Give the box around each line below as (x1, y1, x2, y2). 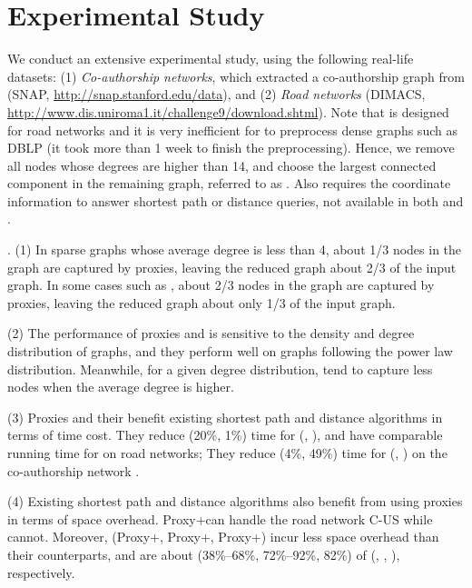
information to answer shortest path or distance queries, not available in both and (7, 191, 464, 210)
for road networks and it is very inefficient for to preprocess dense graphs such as (7, 120, 457, 139)
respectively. (7, 563, 75, 582)
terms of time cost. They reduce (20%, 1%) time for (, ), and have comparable (7, 425, 443, 444)
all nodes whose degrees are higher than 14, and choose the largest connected (7, 155, 437, 174)
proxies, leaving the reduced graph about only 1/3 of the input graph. (7, 293, 396, 312)
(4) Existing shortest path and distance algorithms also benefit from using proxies (7, 492, 463, 511)
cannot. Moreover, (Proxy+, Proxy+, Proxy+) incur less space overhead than (7, 527, 439, 546)
